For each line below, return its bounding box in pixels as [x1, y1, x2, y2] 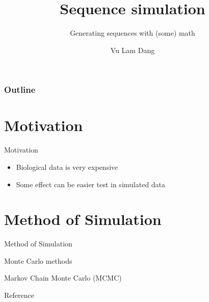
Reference [4, 290, 34, 300]
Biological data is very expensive [16, 161, 118, 172]
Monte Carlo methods [4, 255, 72, 266]
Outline [4, 83, 36, 96]
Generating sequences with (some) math [70, 28, 195, 38]
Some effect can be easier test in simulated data [16, 179, 166, 189]
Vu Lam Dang [110, 44, 155, 55]
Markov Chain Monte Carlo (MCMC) [4, 272, 122, 283]
